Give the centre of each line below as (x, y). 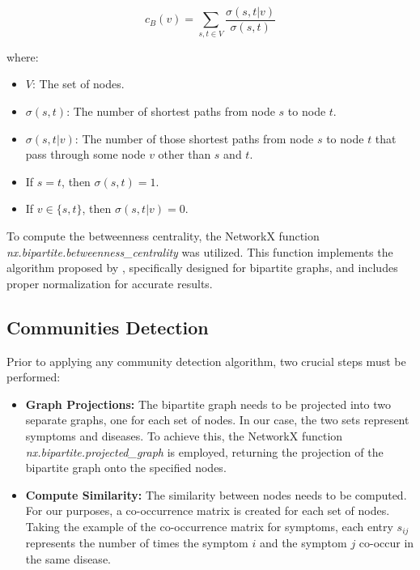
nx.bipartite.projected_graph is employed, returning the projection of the (204, 451)
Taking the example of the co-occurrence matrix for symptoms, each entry (209, 526)
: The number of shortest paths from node (171, 111)
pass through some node (85, 154)
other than (185, 154)
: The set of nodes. (78, 84)
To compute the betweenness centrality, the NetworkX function (163, 235)
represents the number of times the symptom (137, 543)
